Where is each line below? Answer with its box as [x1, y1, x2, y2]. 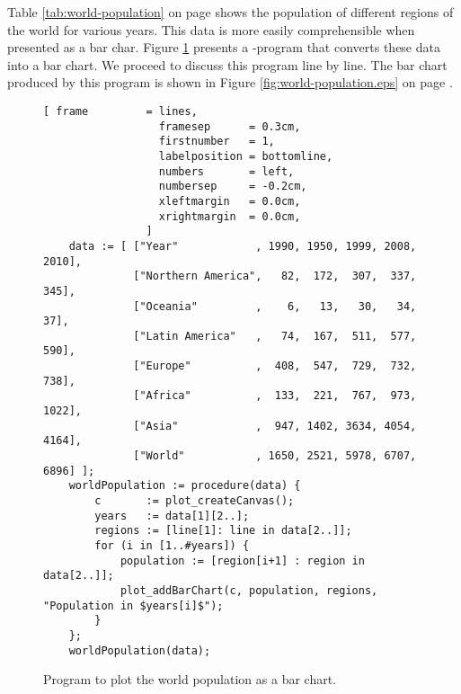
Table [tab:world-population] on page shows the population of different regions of [7, 3, 454, 21]
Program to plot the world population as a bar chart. [43, 670, 337, 689]
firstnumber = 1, [158, 135, 275, 148]
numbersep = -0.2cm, [158, 180, 307, 193]
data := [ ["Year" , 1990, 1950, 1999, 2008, [68, 239, 417, 253]
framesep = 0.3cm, [158, 120, 301, 133]
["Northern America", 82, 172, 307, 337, [133, 270, 417, 283]
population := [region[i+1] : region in [120, 554, 365, 567]
